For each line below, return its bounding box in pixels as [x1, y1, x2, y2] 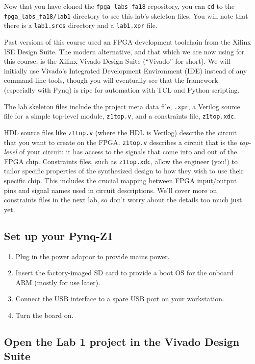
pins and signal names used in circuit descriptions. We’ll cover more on [4, 185, 217, 195]
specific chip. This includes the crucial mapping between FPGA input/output [4, 175, 237, 185]
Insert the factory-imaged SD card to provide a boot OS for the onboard [15, 267, 234, 278]
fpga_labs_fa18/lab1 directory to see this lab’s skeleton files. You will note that [4, 10, 248, 21]
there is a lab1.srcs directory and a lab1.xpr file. [4, 20, 157, 30]
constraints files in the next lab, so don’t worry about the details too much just [4, 194, 242, 205]
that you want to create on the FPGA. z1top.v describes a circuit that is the [4, 137, 237, 147]
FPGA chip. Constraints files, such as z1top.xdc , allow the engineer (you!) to [4, 156, 238, 166]
